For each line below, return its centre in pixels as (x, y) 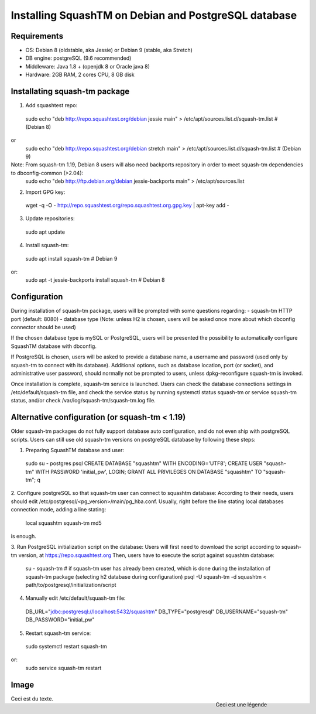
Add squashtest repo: (51, 105)
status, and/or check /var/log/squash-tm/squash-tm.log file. (83, 401)
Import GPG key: (45, 192)
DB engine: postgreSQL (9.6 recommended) (78, 58)
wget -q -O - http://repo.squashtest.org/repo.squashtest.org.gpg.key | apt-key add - (127, 206)
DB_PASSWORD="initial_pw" (60, 620)
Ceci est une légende (241, 705)
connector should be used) (43, 327)
